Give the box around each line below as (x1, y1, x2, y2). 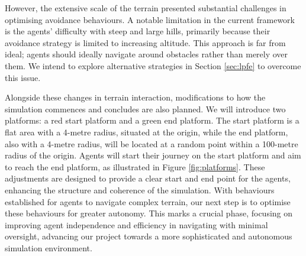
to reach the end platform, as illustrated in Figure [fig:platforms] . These (5, 160, 265, 173)
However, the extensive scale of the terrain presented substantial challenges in (5, 2, 286, 14)
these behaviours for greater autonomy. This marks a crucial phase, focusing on (5, 207, 293, 219)
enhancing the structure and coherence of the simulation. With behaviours (5, 183, 275, 196)
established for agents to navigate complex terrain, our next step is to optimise (5, 195, 291, 208)
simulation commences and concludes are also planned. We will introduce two (5, 102, 286, 115)
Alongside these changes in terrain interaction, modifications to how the (5, 91, 266, 103)
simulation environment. (5, 241, 92, 254)
